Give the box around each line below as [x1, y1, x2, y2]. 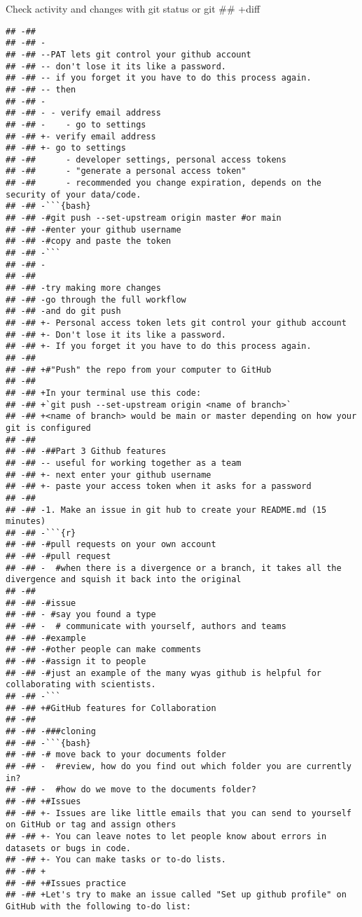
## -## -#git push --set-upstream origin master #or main [6, 213, 281, 223]
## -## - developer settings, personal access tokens [6, 154, 286, 165]
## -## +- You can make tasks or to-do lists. [6, 855, 226, 865]
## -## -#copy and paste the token [6, 236, 172, 247]
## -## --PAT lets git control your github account [6, 49, 251, 60]
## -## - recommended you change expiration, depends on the [6, 178, 322, 188]
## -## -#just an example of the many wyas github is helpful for [6, 668, 322, 678]
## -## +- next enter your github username [6, 469, 211, 480]
